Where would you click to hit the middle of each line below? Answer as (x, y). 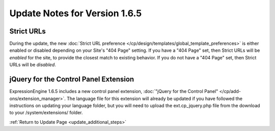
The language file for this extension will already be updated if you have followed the (155, 99)
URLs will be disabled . (33, 65)
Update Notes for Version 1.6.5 (76, 13)
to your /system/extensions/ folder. (46, 113)
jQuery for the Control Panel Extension (72, 79)
